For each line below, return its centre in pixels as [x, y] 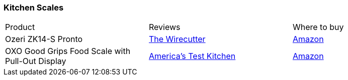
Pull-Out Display [36, 61]
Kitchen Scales [34, 7]
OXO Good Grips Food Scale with [68, 51]
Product [20, 27]
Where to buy [318, 27]
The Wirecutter [177, 39]
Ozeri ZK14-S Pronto [44, 39]
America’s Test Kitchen [192, 56]
